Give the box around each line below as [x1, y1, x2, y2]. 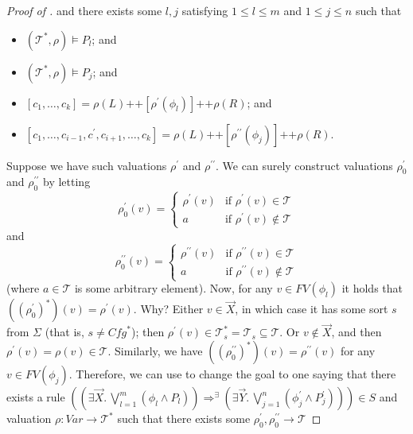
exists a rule [6, 389, 65, 405]
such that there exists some [117, 410, 251, 427]
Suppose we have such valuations [6, 157, 167, 173]
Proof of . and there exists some [6, 2, 162, 18]
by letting [43, 173, 91, 190]
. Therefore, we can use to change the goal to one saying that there [68, 366, 396, 382]
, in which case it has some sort [235, 300, 388, 317]
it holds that [341, 280, 403, 296]
